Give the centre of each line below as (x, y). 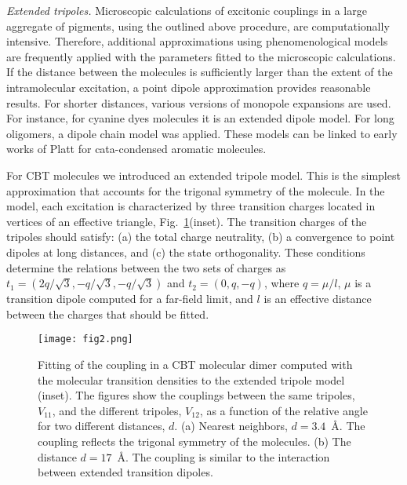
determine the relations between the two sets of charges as (146, 267)
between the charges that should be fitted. (108, 314)
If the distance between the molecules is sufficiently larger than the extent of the (200, 72)
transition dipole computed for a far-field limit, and (130, 299)
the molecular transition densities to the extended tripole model (191, 379)
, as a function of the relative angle (283, 410)
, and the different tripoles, (117, 410)
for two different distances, (102, 426)
